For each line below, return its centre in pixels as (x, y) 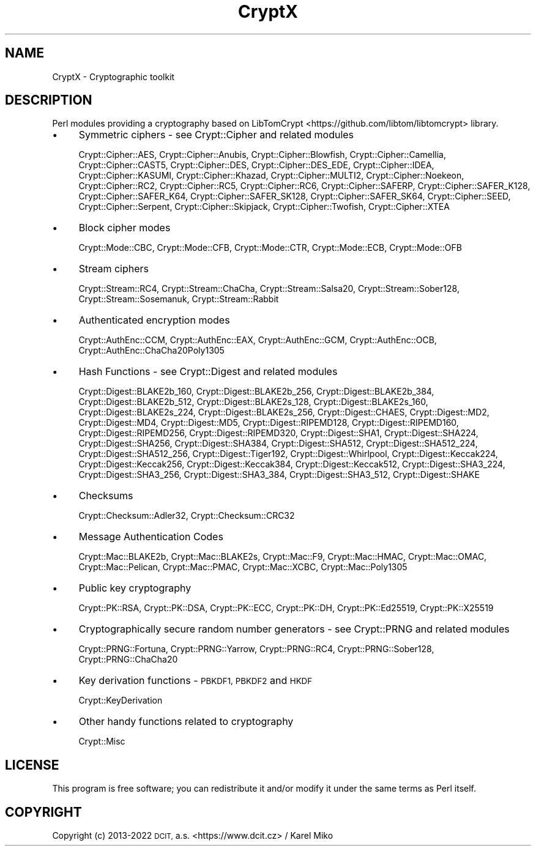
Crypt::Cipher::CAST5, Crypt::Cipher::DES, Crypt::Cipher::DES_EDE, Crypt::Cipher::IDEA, (256, 165)
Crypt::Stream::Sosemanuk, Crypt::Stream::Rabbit (179, 299)
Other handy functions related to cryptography (186, 722)
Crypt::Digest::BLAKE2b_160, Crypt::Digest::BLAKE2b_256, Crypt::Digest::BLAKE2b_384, (256, 392)
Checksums (106, 496)
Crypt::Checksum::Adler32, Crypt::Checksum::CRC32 (187, 516)
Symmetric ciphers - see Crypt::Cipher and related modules (216, 135)
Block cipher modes (125, 228)
